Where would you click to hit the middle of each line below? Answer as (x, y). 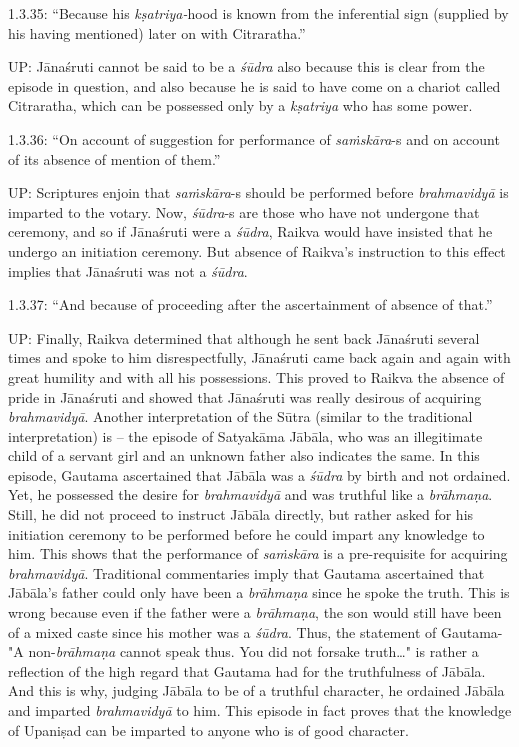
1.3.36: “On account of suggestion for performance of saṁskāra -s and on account (254, 138)
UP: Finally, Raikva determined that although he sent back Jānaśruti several (244, 337)
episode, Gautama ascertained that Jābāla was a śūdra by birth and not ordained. (259, 474)
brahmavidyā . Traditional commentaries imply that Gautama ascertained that (246, 572)
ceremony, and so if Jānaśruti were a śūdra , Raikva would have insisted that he (250, 231)
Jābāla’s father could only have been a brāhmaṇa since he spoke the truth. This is (259, 592)
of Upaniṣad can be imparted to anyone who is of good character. (208, 729)
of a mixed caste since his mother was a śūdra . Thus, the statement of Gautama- (255, 631)
